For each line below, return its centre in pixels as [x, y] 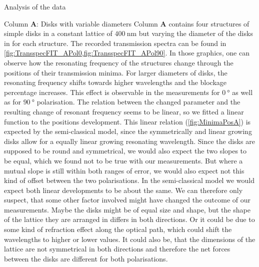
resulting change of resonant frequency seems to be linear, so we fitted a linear [124, 111]
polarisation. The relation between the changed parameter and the [138, 102]
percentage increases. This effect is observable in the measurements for [112, 92]
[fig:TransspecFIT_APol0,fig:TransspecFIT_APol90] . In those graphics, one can [127, 53]
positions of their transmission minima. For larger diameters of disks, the [116, 72]
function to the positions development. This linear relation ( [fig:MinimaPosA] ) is [127, 121]
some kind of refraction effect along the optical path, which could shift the [118, 229]
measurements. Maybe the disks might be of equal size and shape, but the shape [127, 209]
